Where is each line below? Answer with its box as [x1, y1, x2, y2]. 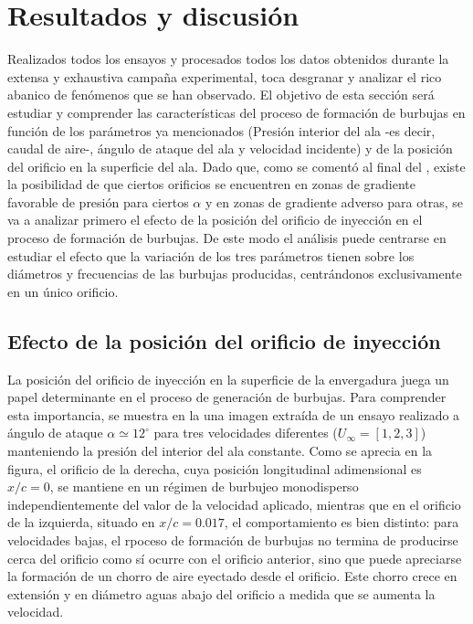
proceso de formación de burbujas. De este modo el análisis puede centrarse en [7, 228, 447, 248]
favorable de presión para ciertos [7, 192, 189, 211]
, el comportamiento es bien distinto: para [224, 513, 459, 532]
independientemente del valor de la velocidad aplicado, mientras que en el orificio [7, 494, 461, 513]
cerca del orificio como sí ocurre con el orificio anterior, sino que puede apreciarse [7, 548, 462, 567]
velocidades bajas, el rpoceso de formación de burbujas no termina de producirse [7, 530, 458, 549]
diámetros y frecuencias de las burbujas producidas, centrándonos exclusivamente [7, 264, 462, 283]
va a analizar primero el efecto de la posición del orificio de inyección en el [7, 210, 423, 229]
